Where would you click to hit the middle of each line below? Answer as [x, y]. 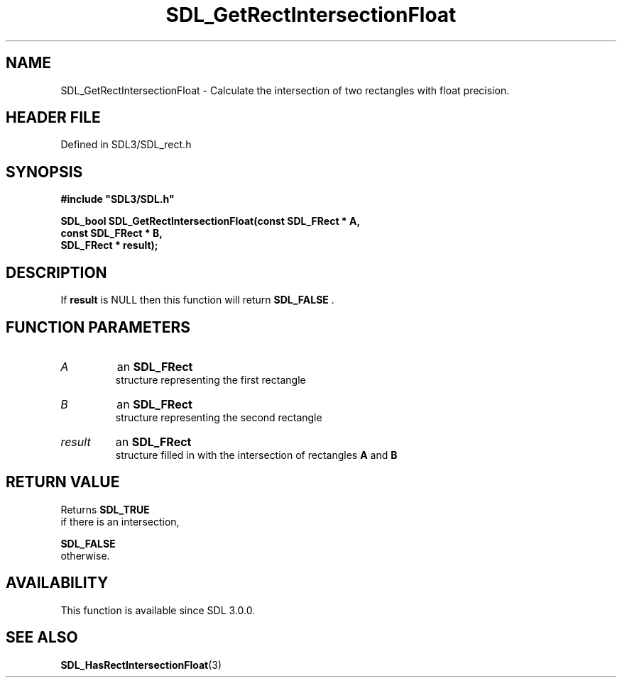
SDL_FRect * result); [109, 245]
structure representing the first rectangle [211, 379]
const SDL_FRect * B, [111, 233]
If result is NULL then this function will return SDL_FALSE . [197, 300]
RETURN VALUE [63, 482]
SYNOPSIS [44, 172]
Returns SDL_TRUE [105, 509]
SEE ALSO [42, 638]
